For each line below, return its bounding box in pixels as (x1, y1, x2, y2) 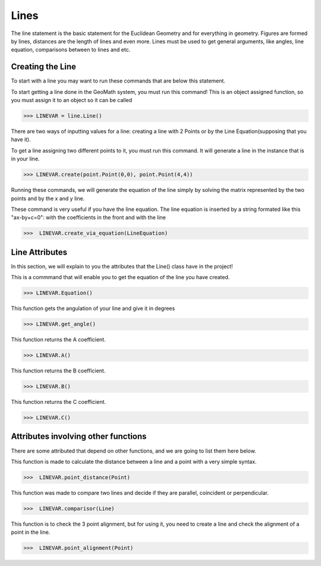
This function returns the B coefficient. (11, 367, 106, 374)
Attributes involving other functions (11, 431, 147, 442)
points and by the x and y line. (11, 195, 85, 202)
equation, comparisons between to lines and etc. (11, 46, 131, 53)
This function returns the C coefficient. (11, 399, 106, 406)
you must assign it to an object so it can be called (11, 97, 133, 104)
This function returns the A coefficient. (11, 336, 106, 343)
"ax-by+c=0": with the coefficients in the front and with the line (11, 214, 166, 221)
